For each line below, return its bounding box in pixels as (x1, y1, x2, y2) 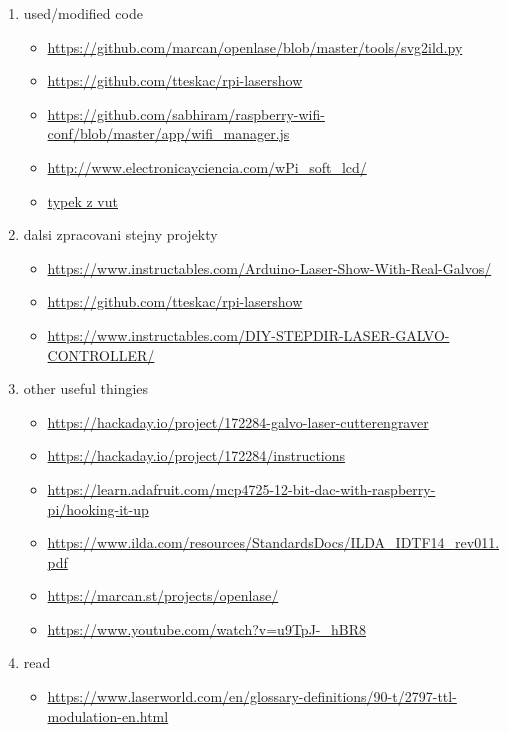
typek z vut (47, 190, 118, 211)
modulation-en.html (47, 705, 169, 726)
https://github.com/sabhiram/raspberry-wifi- (47, 103, 325, 124)
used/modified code (23, 3, 143, 23)
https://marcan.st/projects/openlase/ (47, 585, 279, 606)
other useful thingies (23, 378, 149, 399)
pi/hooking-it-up (47, 498, 149, 519)
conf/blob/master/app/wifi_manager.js (47, 123, 290, 144)
